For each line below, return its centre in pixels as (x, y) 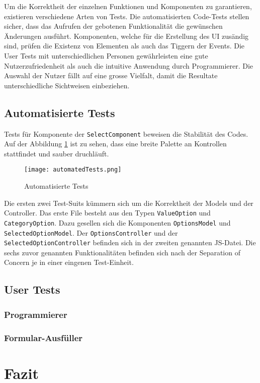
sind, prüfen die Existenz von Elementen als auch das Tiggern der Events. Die (124, 46)
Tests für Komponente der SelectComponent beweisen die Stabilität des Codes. (126, 133)
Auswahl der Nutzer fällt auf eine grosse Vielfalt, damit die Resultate (111, 75)
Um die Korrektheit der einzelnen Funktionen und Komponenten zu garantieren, (128, 6)
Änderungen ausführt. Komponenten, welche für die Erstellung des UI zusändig (126, 36)
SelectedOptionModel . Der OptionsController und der (91, 232)
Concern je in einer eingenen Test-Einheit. (69, 262)
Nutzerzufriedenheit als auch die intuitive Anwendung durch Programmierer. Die (129, 65)
